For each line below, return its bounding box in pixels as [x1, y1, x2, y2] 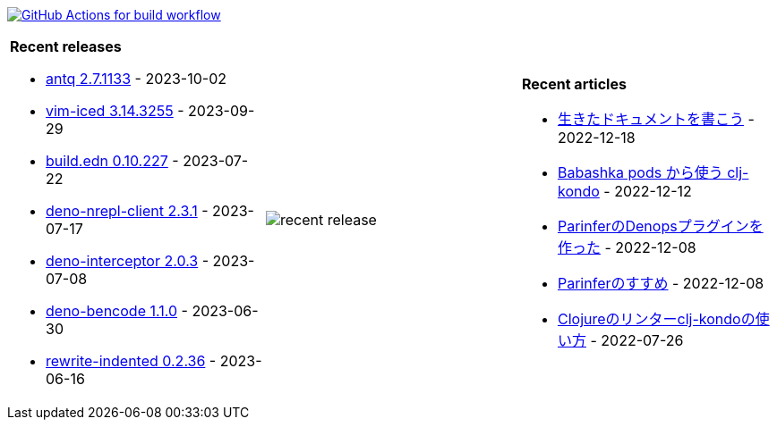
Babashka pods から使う [557, 163, 723, 181]
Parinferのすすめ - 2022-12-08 [557, 274, 764, 292]
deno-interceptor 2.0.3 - [46, 252, 209, 270]
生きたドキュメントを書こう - [557, 110, 755, 128]
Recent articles [521, 75, 627, 93]
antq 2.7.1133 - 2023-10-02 [46, 70, 227, 88]
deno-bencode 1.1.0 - [46, 302, 188, 320]
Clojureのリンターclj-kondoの [557, 310, 756, 328]
